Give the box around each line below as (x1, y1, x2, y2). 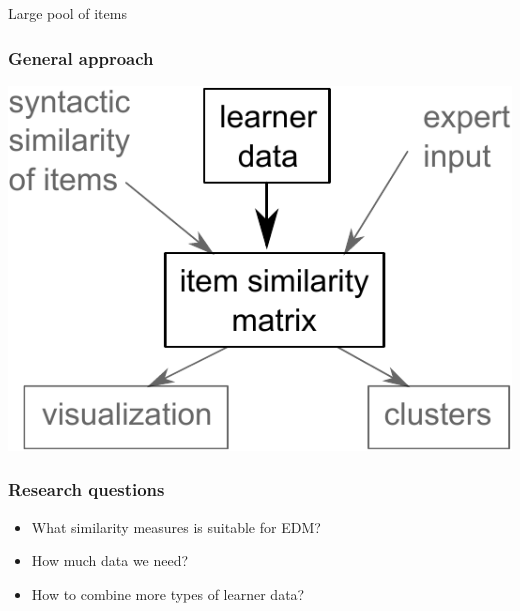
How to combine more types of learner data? (31, 583, 305, 604)
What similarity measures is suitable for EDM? (31, 516, 321, 537)
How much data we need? (31, 550, 189, 571)
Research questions (8, 477, 165, 502)
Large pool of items (8, 3, 127, 23)
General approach (8, 45, 154, 70)
